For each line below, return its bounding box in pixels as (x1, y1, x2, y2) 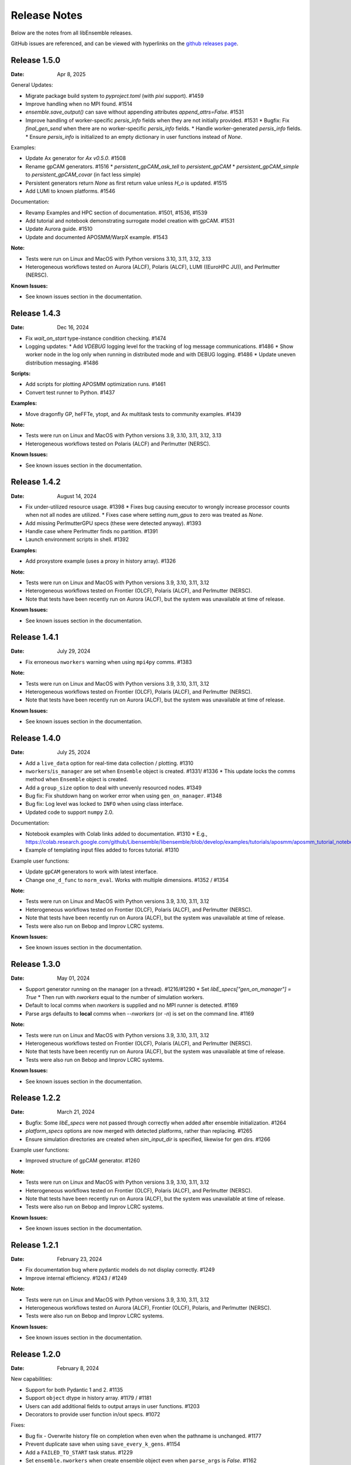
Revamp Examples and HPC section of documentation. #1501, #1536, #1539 (25, 209, 208, 216)
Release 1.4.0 (11, 733, 61, 744)
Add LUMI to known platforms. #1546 (25, 188, 115, 195)
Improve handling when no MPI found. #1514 (25, 100, 133, 108)
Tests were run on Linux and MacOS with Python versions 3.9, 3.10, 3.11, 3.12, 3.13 (25, 432, 222, 439)
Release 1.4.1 (11, 632, 58, 642)
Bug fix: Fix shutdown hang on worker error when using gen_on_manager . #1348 (25, 792, 222, 799)
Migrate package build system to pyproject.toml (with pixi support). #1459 (25, 92, 204, 99)
